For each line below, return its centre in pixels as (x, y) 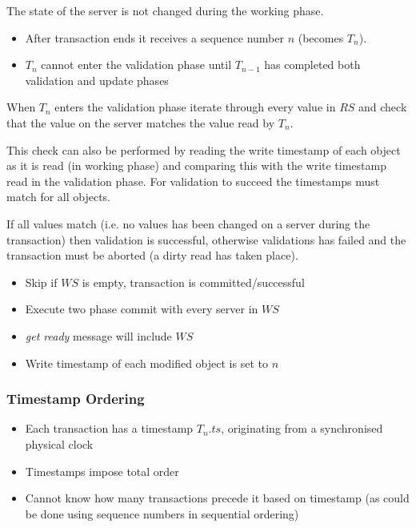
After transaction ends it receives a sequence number (154, 37)
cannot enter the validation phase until (136, 64)
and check (383, 107)
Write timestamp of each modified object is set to (146, 363)
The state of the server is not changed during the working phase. (165, 10)
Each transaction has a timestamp (109, 428)
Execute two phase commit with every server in (142, 309)
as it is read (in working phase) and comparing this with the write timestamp (196, 165)
